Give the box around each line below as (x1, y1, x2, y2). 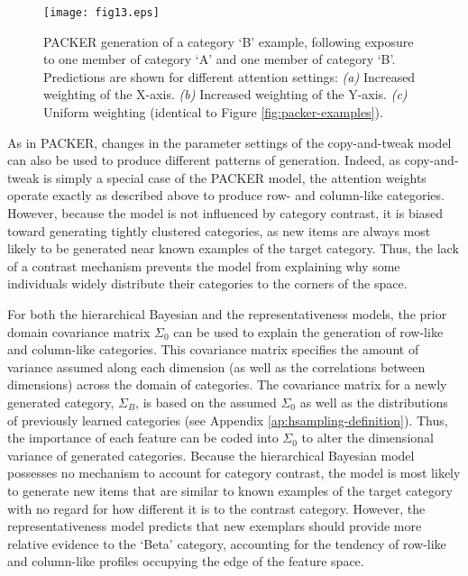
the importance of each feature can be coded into (7, 428, 279, 447)
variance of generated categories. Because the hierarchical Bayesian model (7, 445, 415, 464)
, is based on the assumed (135, 392, 277, 411)
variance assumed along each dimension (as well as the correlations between (7, 357, 426, 376)
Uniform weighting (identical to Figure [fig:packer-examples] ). (43, 103, 383, 122)
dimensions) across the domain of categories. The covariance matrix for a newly (7, 375, 447, 394)
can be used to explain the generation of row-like (173, 322, 444, 341)
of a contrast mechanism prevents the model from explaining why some (7, 256, 400, 275)
